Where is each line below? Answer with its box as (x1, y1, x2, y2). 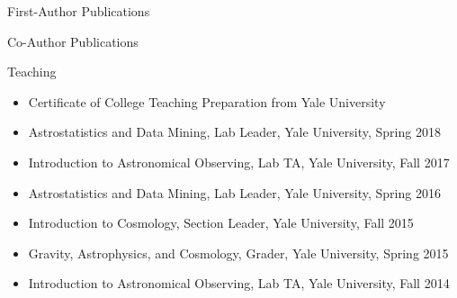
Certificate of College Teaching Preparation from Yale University (28, 92, 386, 111)
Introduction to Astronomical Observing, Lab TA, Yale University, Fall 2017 (28, 152, 450, 171)
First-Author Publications (7, 2, 150, 20)
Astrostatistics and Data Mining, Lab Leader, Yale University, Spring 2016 (28, 183, 441, 202)
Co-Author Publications (7, 32, 139, 50)
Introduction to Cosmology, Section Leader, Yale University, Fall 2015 (28, 213, 414, 232)
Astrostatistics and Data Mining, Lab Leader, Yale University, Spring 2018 (28, 122, 441, 141)
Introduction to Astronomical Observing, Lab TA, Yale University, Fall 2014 (28, 274, 450, 293)
